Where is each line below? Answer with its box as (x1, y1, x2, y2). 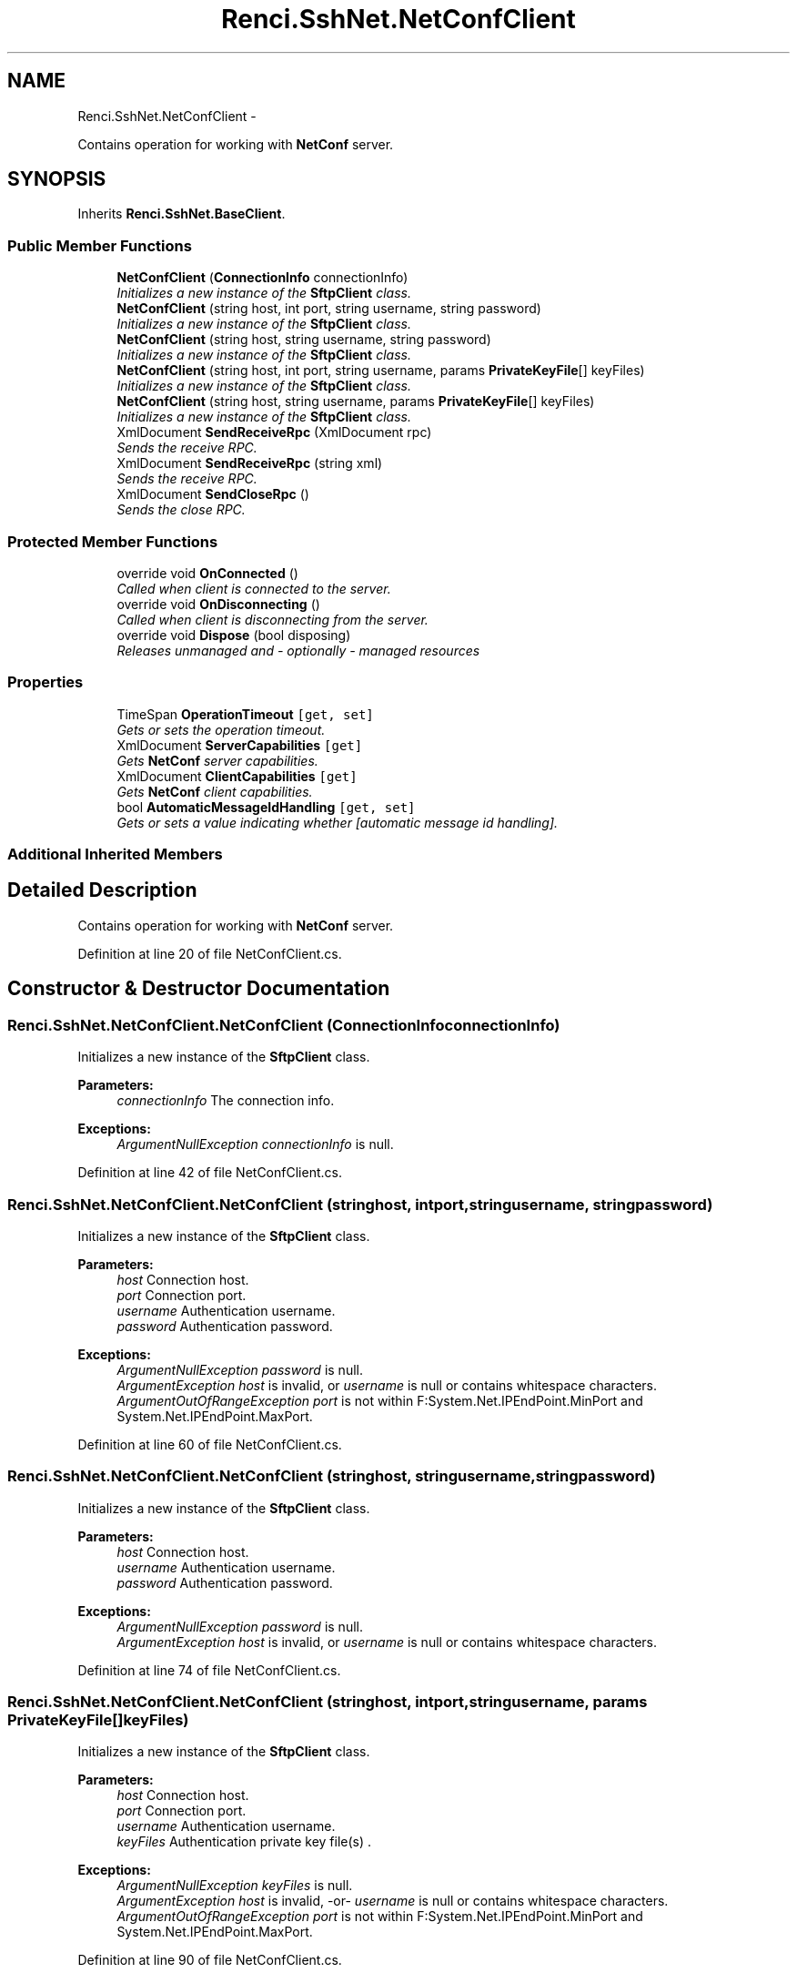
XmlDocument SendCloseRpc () (116, 486, 309, 503)
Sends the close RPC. (116, 502, 246, 518)
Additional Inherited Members (7, 845, 223, 864)
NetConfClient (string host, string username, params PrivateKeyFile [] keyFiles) (116, 393, 595, 410)
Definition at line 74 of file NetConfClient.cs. (77, 1662, 341, 1678)
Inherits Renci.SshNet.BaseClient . (77, 206, 286, 222)
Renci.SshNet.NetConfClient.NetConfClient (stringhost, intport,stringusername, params (7, 1693, 648, 1711)
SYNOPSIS (7, 168, 106, 191)
